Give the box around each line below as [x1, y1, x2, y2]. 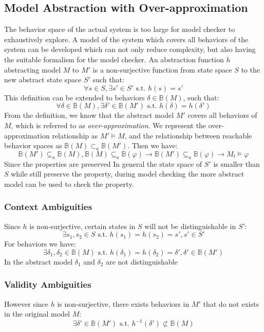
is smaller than [213, 158, 260, 169]
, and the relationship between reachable [124, 130, 252, 141]
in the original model [4, 308, 70, 319]
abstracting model [4, 64, 61, 75]
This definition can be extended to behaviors [4, 92, 145, 102]
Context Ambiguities [4, 200, 92, 213]
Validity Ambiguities [4, 278, 91, 291]
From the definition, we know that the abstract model [4, 110, 174, 120]
